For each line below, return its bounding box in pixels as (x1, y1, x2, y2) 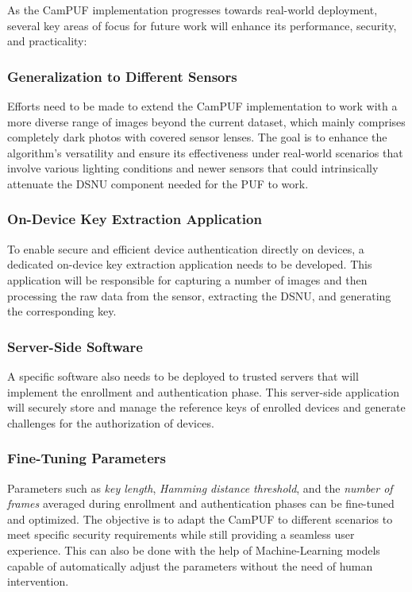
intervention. (7, 573, 69, 590)
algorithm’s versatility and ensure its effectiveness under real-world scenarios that (7, 144, 403, 161)
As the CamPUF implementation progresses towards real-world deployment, (7, 2, 378, 17)
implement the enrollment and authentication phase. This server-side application (7, 383, 399, 400)
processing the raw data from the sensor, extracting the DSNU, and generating (7, 287, 391, 304)
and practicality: (7, 33, 87, 49)
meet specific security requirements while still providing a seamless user (7, 526, 355, 543)
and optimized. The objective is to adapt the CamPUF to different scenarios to (7, 510, 393, 527)
